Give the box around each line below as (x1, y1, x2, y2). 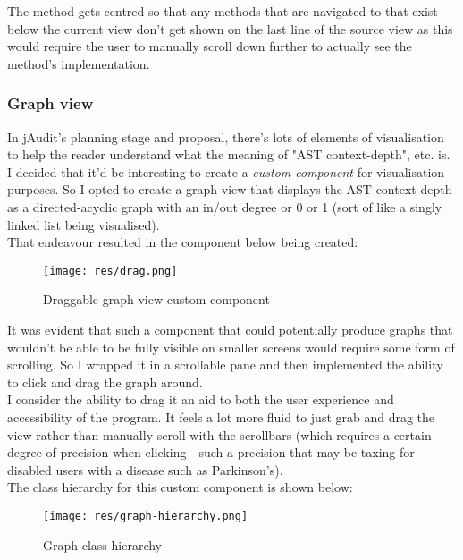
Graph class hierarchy (43, 535, 162, 554)
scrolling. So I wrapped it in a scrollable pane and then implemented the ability (7, 355, 443, 374)
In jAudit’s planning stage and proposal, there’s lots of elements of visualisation (7, 127, 444, 146)
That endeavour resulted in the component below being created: (7, 233, 358, 251)
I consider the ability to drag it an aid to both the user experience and (7, 390, 394, 409)
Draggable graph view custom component (43, 290, 270, 309)
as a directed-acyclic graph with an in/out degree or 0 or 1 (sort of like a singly (7, 197, 442, 216)
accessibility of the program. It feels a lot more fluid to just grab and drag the (7, 407, 435, 426)
